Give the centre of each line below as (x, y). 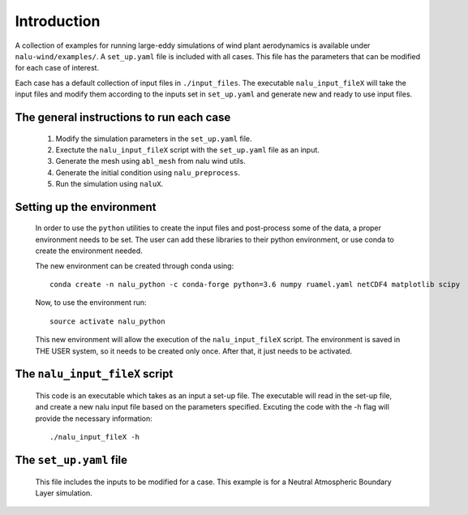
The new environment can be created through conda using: (135, 266)
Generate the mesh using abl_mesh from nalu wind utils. (151, 161)
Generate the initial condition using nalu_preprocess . (148, 172)
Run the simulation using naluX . (109, 184)
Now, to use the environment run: (91, 303)
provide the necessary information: (94, 418)
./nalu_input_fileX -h (95, 437)
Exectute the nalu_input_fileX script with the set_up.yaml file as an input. (188, 149)
